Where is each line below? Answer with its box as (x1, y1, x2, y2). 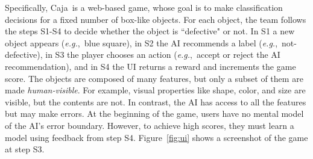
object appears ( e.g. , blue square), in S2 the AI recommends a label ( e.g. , (5, 36, 278, 49)
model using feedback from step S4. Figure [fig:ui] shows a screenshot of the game (5, 131, 308, 143)
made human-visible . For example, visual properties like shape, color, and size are (5, 84, 306, 96)
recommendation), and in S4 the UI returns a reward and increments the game (5, 60, 296, 72)
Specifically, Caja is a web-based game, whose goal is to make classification (5, 1, 283, 13)
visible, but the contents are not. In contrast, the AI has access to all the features (5, 95, 306, 108)
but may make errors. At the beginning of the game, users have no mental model (5, 107, 304, 120)
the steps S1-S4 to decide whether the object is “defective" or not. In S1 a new (5, 25, 295, 37)
